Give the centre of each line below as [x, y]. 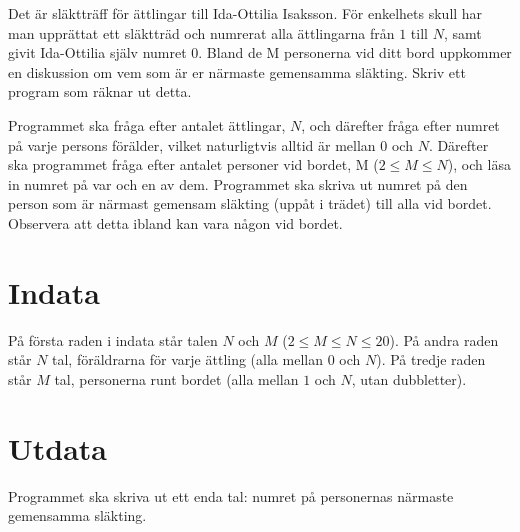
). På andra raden [444, 339]
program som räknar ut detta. [100, 91]
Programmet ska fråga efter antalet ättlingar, [147, 124]
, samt [462, 32]
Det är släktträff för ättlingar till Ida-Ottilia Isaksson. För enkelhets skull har [245, 13]
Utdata [58, 447]
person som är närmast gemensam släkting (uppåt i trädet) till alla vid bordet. [250, 203]
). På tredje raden [431, 359]
